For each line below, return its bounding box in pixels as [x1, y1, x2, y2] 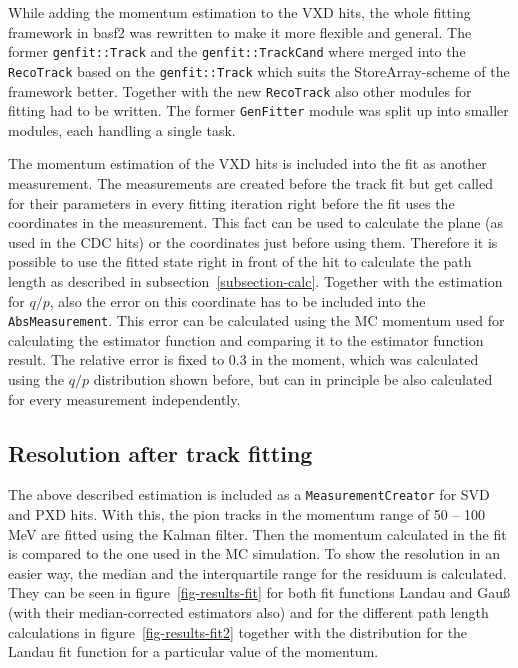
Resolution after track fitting [8, 437, 313, 468]
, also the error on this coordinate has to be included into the [49, 290, 426, 311]
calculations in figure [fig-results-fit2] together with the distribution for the [8, 621, 468, 642]
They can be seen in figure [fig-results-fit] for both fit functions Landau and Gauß [8, 582, 511, 603]
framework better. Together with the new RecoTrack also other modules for [8, 80, 472, 101]
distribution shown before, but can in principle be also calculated [93, 369, 493, 389]
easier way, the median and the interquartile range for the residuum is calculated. [8, 562, 507, 583]
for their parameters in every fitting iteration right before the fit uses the [8, 192, 455, 213]
